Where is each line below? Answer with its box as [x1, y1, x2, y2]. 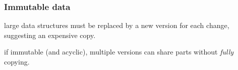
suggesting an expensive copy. [4, 29, 96, 40]
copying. [4, 56, 30, 66]
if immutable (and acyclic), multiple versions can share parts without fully [4, 46, 234, 57]
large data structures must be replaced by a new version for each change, [4, 20, 229, 30]
